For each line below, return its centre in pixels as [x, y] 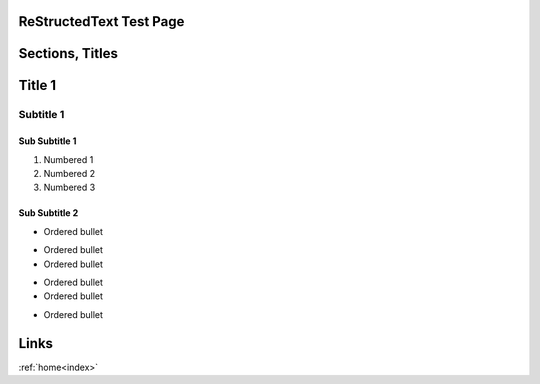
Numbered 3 [69, 187]
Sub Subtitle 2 [48, 213]
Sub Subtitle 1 [47, 141]
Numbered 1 [68, 159]
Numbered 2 [69, 173]
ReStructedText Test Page [101, 21]
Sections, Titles [68, 53]
